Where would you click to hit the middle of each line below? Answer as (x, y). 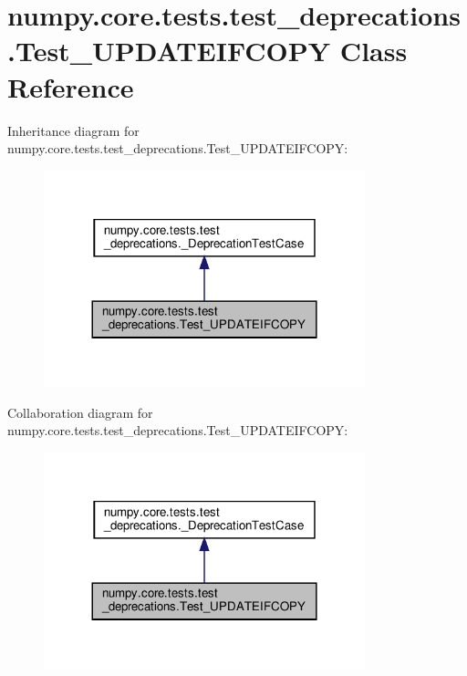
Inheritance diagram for (73, 130)
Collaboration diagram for (80, 412)
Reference (71, 86)
